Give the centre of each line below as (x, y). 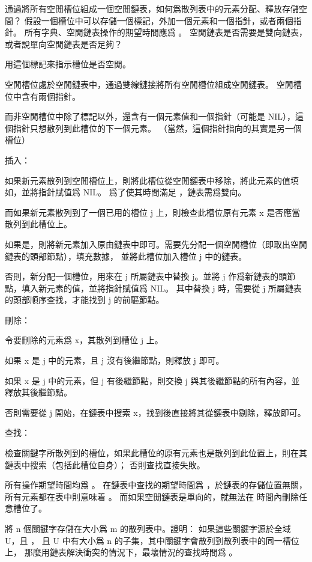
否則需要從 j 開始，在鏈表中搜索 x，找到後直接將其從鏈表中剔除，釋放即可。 (155, 412)
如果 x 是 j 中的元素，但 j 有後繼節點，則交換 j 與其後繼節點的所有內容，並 (152, 380)
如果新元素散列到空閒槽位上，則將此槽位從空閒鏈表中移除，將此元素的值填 (152, 180)
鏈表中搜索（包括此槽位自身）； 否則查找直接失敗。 (105, 464)
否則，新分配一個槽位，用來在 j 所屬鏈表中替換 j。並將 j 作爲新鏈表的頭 (146, 276)
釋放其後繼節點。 (38, 392)
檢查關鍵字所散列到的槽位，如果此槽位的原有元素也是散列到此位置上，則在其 (156, 453)
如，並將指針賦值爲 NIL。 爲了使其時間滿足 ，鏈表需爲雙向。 (126, 192)
